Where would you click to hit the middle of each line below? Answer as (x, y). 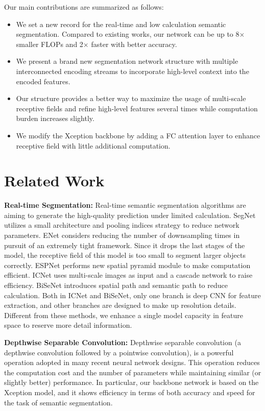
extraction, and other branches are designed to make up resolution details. (120, 305)
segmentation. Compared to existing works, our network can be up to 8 (128, 34)
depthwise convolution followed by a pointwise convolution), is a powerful (119, 352)
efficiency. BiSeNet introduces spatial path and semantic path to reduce (116, 285)
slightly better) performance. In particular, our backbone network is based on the (131, 382)
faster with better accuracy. (134, 44)
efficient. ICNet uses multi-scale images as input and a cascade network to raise (128, 275)
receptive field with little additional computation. (93, 145)
